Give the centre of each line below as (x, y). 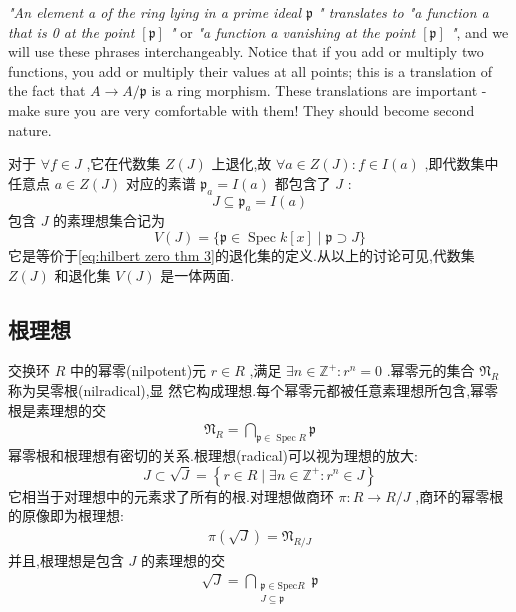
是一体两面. (197, 274)
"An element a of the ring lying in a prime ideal (155, 12)
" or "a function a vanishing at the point (292, 31)
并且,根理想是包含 (66, 559)
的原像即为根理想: (66, 515)
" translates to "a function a (403, 12)
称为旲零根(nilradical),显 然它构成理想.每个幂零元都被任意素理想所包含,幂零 (253, 389)
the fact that (47, 90)
